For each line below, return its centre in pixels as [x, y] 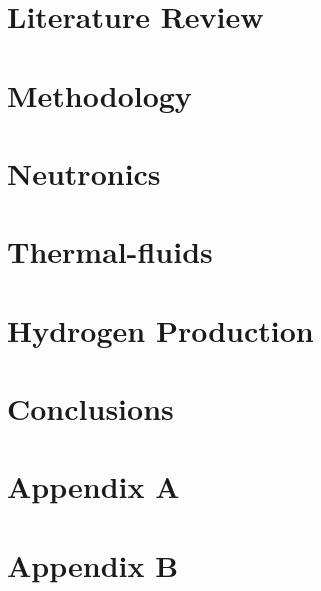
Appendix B [93, 564]
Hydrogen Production [160, 329]
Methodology [99, 94]
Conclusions [90, 408]
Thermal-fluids [110, 251]
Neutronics [84, 172]
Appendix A [93, 486]
